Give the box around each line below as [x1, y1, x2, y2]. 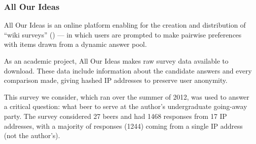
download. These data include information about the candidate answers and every [4, 65, 252, 75]
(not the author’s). [4, 130, 60, 141]
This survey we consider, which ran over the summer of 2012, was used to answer [4, 91, 250, 102]
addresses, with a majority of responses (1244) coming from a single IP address [4, 120, 243, 131]
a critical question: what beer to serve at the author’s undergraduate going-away [4, 101, 247, 111]
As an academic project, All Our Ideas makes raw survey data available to [4, 56, 229, 66]
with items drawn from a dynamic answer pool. [4, 39, 147, 49]
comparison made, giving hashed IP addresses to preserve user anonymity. [4, 75, 228, 85]
